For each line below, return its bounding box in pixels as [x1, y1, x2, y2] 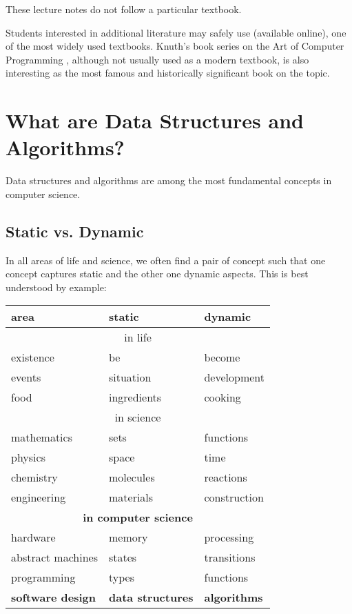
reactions [204, 469, 247, 486]
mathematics [11, 429, 72, 446]
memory [108, 529, 148, 546]
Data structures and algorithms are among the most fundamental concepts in [6, 173, 332, 188]
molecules [108, 469, 155, 486]
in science [114, 409, 161, 426]
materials [108, 489, 154, 506]
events [11, 369, 41, 386]
